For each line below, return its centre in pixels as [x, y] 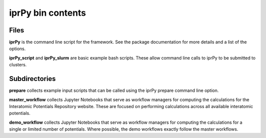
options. [17, 49]
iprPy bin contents [48, 13]
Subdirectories [33, 79]
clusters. [18, 65]
